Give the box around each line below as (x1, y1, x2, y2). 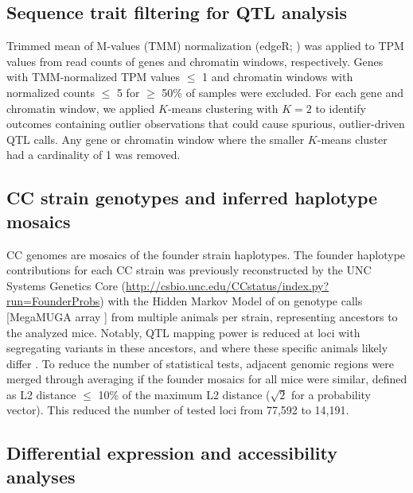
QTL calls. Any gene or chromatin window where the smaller (6, 130, 305, 147)
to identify (315, 99, 366, 116)
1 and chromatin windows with (202, 68, 353, 85)
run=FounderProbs (6, 293, 100, 309)
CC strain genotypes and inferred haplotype (6, 185, 378, 210)
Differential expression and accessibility (6, 441, 337, 465)
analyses (6, 464, 76, 488)
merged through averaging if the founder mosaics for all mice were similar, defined (6, 371, 407, 387)
